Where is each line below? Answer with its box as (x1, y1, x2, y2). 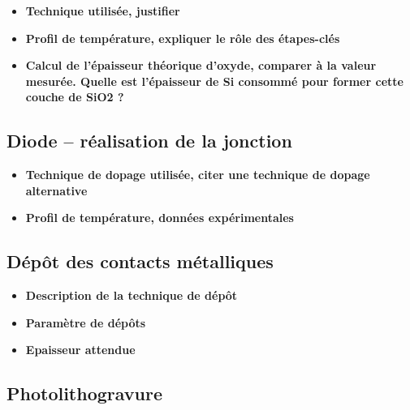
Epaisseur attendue (25, 341, 136, 358)
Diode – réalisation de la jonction (6, 128, 292, 153)
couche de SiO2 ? (25, 88, 124, 105)
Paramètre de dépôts (25, 314, 146, 331)
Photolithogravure (6, 381, 163, 406)
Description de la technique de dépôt (25, 287, 238, 304)
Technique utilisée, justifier (25, 2, 180, 19)
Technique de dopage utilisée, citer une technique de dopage (25, 166, 370, 183)
